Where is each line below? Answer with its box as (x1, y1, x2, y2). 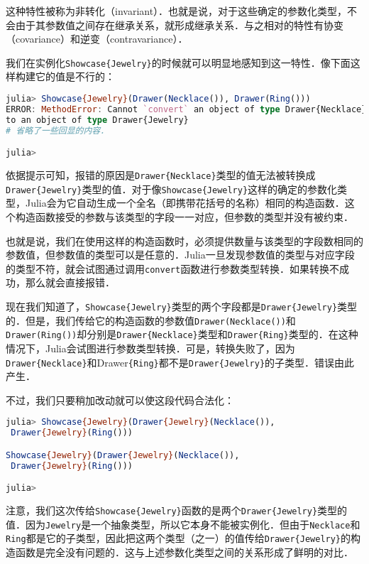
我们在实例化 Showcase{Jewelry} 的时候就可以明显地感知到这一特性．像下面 (6, 55, 351, 70)
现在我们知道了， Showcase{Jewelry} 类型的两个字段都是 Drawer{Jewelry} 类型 (6, 299, 358, 313)
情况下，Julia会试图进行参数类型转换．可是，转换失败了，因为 (6, 340, 295, 355)
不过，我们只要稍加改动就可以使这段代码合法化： (6, 392, 234, 407)
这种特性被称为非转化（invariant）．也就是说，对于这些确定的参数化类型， (6, 4, 348, 18)
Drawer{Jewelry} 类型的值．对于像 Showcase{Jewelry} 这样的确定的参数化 (6, 181, 338, 196)
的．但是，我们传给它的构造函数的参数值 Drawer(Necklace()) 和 (6, 313, 296, 327)
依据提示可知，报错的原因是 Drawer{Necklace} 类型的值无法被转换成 (6, 168, 316, 183)
